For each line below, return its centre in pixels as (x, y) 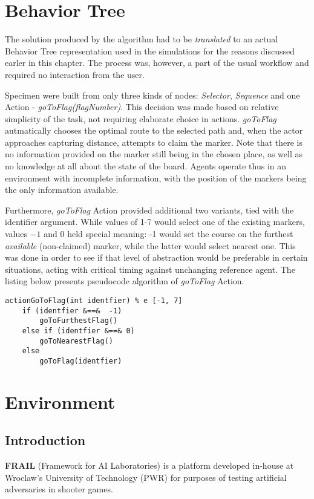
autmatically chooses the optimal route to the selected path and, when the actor (154, 130)
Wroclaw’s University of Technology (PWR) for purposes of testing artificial (146, 477)
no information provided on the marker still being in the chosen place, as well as (154, 154)
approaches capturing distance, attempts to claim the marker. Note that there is (154, 142)
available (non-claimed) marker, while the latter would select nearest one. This (150, 245)
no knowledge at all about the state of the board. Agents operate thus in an (146, 166)
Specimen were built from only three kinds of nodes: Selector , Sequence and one (152, 95)
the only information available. (62, 190)
